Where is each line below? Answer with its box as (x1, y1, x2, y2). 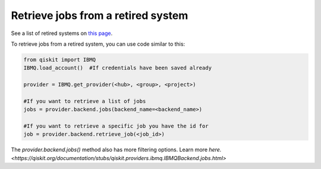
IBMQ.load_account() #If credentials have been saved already (23, 65, 212, 71)
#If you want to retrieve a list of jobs (23, 98, 146, 104)
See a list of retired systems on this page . (11, 30, 113, 37)
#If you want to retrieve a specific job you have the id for (23, 123, 209, 130)
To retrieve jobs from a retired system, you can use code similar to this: (11, 40, 185, 47)
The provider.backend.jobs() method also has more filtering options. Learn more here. (11, 146, 222, 154)
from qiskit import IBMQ (23, 56, 96, 63)
